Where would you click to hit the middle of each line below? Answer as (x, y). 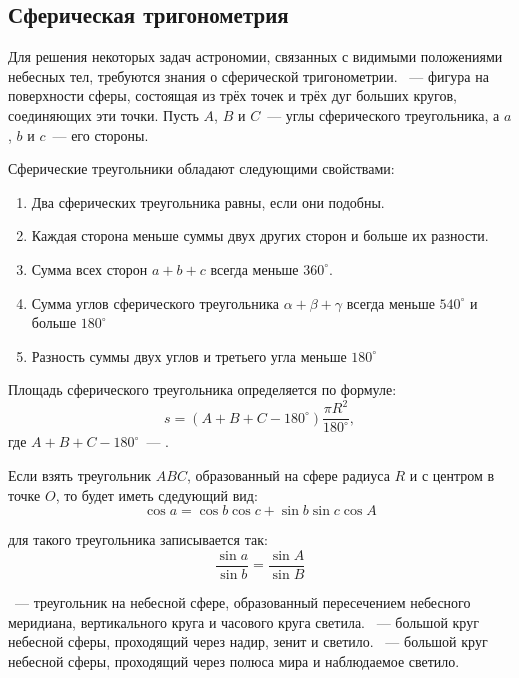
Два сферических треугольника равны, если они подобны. (208, 201)
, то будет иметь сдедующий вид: (156, 494)
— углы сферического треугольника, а (383, 114)
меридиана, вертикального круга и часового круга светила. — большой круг (243, 621)
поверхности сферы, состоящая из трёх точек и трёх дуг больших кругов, (232, 95)
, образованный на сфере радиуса (288, 475)
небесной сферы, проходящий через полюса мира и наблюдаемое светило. (234, 660)
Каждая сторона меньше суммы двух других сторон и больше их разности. (260, 235)
